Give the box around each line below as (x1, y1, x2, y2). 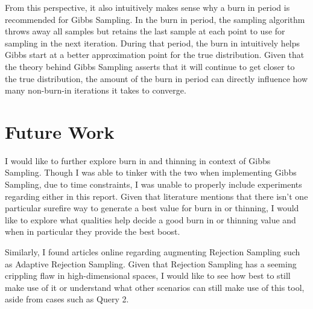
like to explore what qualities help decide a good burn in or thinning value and (5, 213, 296, 226)
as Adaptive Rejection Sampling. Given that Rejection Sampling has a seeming (5, 257, 297, 270)
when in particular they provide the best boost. (5, 225, 180, 238)
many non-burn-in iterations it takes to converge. (5, 84, 186, 97)
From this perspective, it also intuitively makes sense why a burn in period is (5, 1, 290, 13)
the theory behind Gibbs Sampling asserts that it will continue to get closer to (5, 60, 295, 72)
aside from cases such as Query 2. (5, 293, 129, 305)
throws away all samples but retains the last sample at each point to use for (5, 25, 285, 37)
